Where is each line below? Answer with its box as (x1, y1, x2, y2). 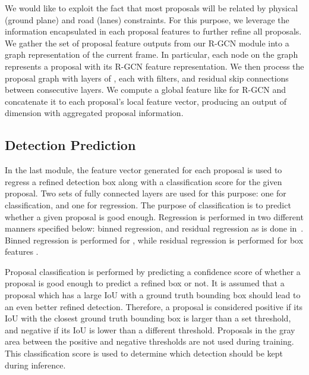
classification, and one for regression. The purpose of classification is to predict (5, 198, 291, 211)
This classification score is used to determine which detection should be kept (5, 347, 283, 360)
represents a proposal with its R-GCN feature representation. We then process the (5, 60, 304, 72)
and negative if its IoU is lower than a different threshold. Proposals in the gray (5, 323, 295, 336)
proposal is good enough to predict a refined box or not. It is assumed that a (5, 277, 285, 289)
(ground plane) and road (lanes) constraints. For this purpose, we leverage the (5, 13, 289, 26)
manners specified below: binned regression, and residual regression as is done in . (5, 222, 304, 235)
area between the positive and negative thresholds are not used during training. (5, 335, 294, 348)
